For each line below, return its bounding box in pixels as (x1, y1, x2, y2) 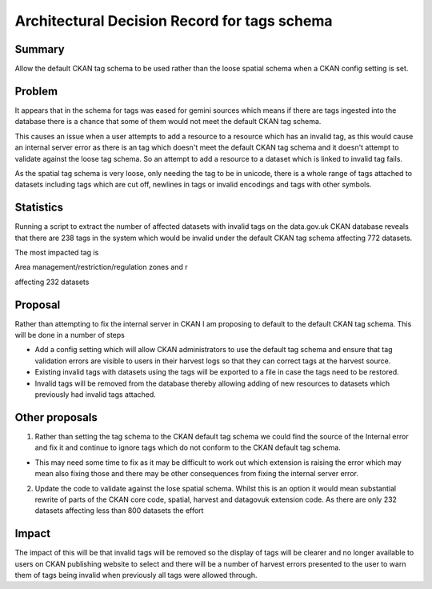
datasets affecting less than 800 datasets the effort (34, 506, 204, 515)
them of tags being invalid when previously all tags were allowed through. (14, 570, 258, 579)
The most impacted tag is (14, 248, 99, 257)
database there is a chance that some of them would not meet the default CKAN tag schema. (14, 117, 322, 126)
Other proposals (14, 411, 98, 424)
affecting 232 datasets (14, 277, 90, 286)
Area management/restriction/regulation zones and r (14, 262, 188, 272)
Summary (14, 42, 65, 56)
